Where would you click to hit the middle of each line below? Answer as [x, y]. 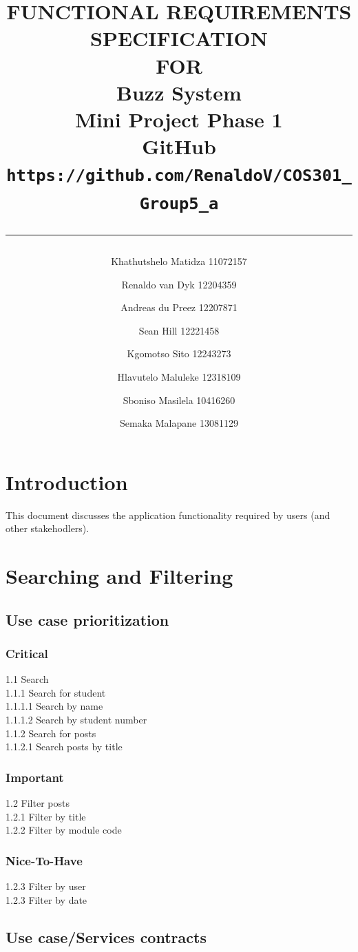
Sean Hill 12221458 [179, 330]
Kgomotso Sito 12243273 [179, 353]
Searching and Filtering [119, 575]
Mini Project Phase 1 [179, 119]
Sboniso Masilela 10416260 [179, 400]
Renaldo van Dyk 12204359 [179, 284]
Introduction [67, 482]
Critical [27, 653]
